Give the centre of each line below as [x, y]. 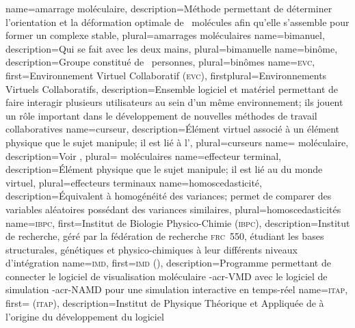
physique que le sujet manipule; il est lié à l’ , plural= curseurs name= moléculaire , [177, 142]
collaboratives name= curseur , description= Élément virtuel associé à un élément [173, 129]
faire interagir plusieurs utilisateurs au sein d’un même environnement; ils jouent [174, 102]
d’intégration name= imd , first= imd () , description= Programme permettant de [168, 263]
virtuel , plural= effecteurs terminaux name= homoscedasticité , [134, 182]
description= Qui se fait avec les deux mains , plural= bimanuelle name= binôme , [172, 48]
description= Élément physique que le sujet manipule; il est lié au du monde [164, 169]
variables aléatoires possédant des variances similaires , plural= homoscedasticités [173, 209]
